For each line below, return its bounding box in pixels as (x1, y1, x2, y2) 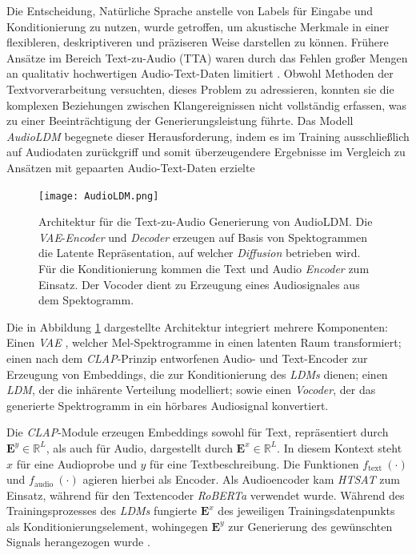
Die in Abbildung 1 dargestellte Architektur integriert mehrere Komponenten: (6, 318, 388, 335)
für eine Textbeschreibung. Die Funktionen (150, 455, 359, 472)
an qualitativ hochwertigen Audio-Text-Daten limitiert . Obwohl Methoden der (6, 65, 394, 82)
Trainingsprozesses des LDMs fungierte (6, 502, 198, 519)
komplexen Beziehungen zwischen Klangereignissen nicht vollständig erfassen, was (6, 96, 407, 113)
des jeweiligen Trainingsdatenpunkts (218, 502, 395, 519)
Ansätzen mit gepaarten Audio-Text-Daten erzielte (6, 159, 255, 175)
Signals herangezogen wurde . (6, 533, 150, 550)
